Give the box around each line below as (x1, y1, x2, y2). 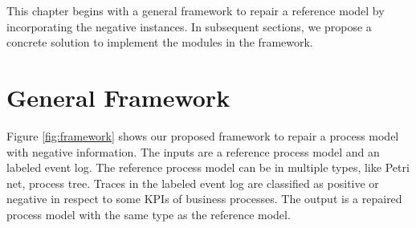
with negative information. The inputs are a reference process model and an (6, 143, 380, 160)
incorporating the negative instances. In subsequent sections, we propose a (6, 18, 372, 35)
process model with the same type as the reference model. (6, 206, 291, 222)
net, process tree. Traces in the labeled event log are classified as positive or (6, 174, 379, 191)
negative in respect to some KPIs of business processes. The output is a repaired (6, 190, 402, 207)
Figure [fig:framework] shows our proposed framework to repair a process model (6, 127, 399, 144)
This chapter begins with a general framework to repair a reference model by (6, 2, 385, 18)
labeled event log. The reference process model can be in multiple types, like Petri (6, 159, 410, 176)
